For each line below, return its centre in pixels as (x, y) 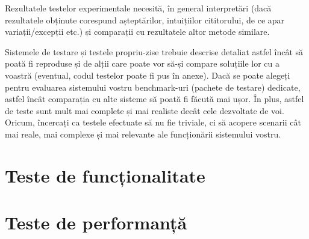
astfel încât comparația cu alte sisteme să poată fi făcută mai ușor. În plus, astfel (154, 99)
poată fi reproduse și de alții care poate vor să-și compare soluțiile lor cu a (142, 63)
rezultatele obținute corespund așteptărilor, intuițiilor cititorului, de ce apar (145, 20)
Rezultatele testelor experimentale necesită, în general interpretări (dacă (138, 8)
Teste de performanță (96, 222)
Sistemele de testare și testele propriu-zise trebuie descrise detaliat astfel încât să (154, 51)
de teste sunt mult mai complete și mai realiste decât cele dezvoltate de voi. (145, 110)
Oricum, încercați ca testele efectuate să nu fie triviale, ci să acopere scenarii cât (153, 122)
